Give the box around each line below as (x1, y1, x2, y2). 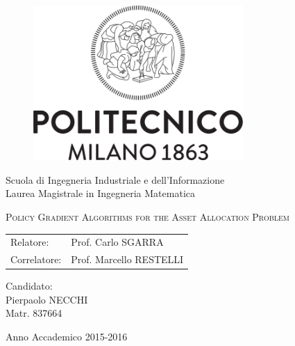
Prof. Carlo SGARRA (71, 235, 164, 249)
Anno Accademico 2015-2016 (6, 329, 128, 344)
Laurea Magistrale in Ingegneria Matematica (6, 186, 195, 200)
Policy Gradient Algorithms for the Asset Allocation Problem (6, 209, 290, 223)
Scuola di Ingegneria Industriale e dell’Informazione (6, 172, 225, 187)
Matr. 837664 (6, 306, 62, 320)
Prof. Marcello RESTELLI (71, 252, 184, 267)
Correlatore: (10, 252, 62, 267)
